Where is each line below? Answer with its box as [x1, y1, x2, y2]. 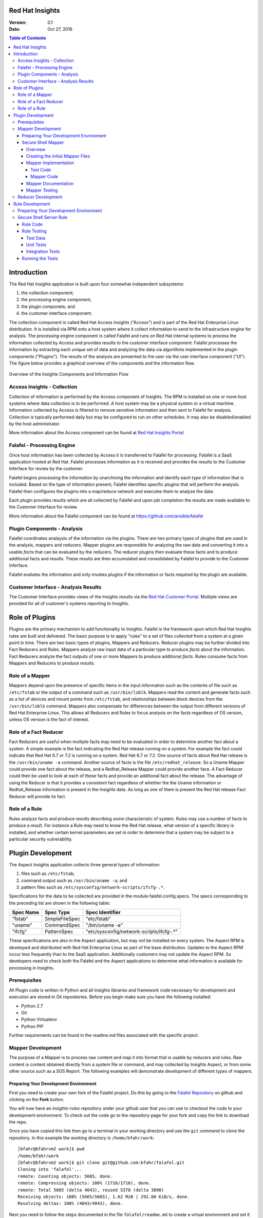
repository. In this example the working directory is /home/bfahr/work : [9, 1135, 154, 1141]
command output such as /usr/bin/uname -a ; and [21, 877, 128, 883]
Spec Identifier [85, 909, 121, 916]
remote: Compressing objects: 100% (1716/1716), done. [18, 1180, 151, 1186]
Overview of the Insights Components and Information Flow [9, 371, 129, 377]
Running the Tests [22, 255, 58, 261]
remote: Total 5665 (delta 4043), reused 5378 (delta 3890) [18, 1187, 164, 1193]
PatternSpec [44, 928, 74, 935]
